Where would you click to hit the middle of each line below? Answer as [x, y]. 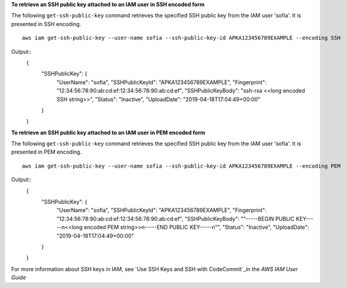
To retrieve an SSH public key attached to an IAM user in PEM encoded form [108, 133]
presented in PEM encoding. [46, 152]
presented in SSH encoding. [46, 24]
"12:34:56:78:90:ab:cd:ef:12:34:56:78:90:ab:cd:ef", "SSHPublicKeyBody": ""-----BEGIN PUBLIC [176, 218]
